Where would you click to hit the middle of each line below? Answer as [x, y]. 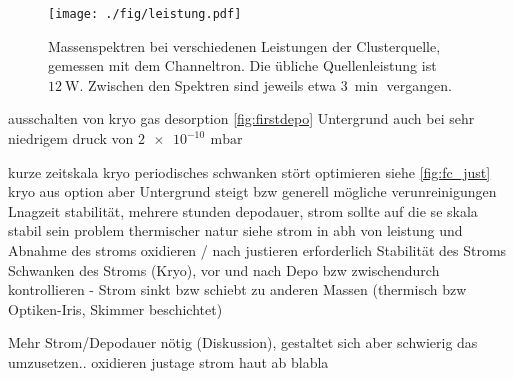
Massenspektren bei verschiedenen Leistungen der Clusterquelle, [244, 45]
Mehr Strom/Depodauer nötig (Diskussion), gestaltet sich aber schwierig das [243, 342]
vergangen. [419, 84]
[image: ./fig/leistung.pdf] [145, 14]
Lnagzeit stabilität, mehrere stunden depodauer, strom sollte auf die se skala [243, 210]
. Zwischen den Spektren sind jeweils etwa [208, 84]
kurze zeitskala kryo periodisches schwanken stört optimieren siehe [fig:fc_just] [249, 171]
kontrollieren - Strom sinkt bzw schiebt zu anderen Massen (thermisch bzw [237, 289]
